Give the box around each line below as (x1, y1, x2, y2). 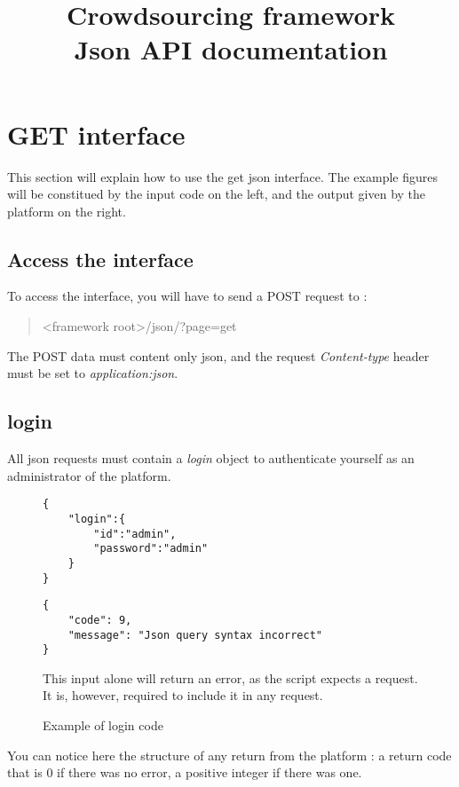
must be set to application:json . (7, 364, 178, 382)
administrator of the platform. (7, 466, 171, 484)
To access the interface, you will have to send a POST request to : (7, 287, 368, 305)
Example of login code (43, 716, 163, 734)
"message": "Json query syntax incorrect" (67, 628, 322, 641)
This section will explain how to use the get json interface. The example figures (7, 167, 438, 185)
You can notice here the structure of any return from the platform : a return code (7, 745, 452, 764)
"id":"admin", (93, 527, 177, 540)
